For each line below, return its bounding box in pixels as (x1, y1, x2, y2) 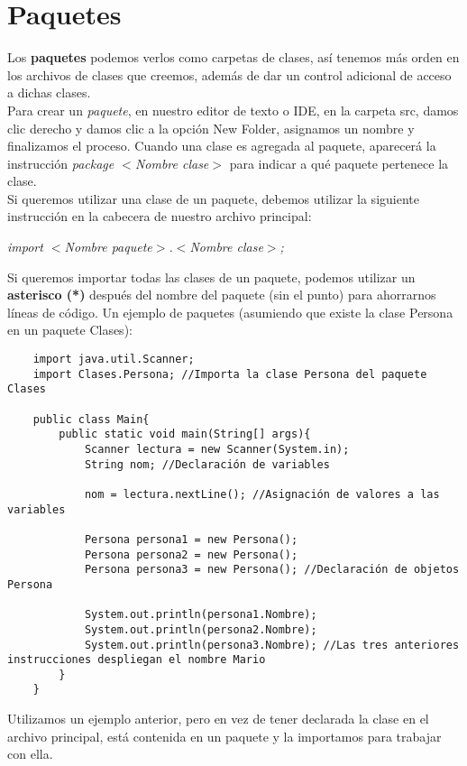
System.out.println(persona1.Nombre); (84, 608, 317, 622)
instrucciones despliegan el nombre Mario (7, 653, 266, 667)
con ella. (7, 744, 53, 763)
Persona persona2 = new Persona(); (84, 548, 298, 561)
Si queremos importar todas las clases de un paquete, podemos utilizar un (7, 267, 416, 286)
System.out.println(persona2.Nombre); (84, 623, 317, 636)
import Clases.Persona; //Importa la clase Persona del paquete (32, 367, 427, 381)
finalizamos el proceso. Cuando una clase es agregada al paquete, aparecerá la (7, 136, 436, 155)
